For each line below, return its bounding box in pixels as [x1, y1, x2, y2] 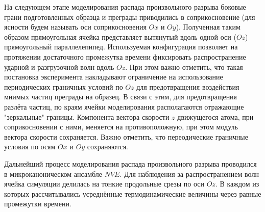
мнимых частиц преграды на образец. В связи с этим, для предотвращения [4, 91, 237, 102]
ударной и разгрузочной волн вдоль [4, 61, 114, 72]
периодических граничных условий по [4, 81, 123, 92]
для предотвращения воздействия [136, 81, 239, 92]
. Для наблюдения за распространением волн [119, 168, 259, 179]
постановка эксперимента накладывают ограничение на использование [4, 71, 223, 82]
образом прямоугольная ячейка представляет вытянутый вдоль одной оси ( [4, 31, 236, 42]
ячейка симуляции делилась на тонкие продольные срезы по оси [4, 178, 204, 189]
